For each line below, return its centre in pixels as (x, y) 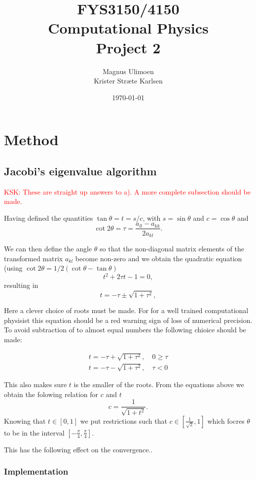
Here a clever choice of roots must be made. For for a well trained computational (126, 310)
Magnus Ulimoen (128, 71)
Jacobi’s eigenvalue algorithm (80, 171)
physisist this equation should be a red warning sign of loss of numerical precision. (128, 320)
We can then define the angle (48, 248)
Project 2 (128, 47)
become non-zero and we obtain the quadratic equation (159, 258)
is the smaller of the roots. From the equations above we (159, 384)
